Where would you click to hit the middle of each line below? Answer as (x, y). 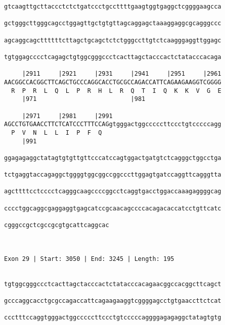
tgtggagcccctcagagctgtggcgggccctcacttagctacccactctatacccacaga (113, 57)
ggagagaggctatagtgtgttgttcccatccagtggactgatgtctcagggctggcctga (113, 158)
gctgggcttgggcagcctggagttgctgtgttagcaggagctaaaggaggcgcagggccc (113, 23)
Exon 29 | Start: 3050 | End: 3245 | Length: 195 (89, 259)
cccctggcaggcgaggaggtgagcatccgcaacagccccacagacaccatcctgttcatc (113, 208)
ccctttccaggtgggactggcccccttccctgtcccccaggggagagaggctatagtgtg (113, 318)
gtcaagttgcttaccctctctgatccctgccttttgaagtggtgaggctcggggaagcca (113, 7)
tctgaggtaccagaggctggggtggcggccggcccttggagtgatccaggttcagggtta (113, 175)
